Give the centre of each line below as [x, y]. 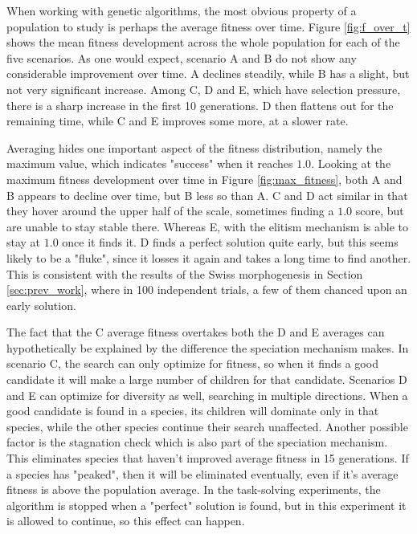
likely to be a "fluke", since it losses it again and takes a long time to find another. [209, 257]
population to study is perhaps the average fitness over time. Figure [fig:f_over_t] [208, 26]
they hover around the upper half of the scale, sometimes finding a [170, 211]
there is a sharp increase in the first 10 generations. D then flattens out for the [200, 105]
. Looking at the [351, 163]
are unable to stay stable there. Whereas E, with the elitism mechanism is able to [208, 226]
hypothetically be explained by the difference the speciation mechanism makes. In [208, 347]
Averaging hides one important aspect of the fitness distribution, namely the [194, 147]
